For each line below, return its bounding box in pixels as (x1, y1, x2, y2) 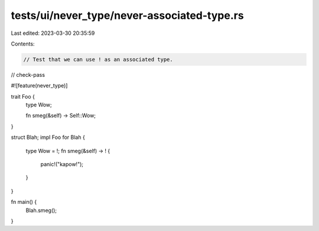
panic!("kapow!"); (40, 161, 84, 168)
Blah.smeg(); (25, 207, 57, 214)
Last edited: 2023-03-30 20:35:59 (11, 30, 95, 37)
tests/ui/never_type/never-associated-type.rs (11, 9, 245, 22)
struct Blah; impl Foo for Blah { (11, 134, 85, 141)
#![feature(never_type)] (11, 82, 68, 89)
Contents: (11, 40, 35, 47)
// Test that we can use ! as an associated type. (23, 56, 174, 63)
